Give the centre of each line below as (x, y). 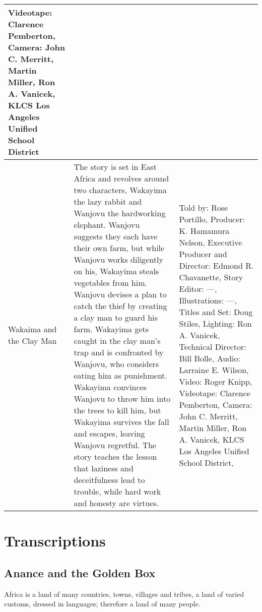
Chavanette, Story (211, 277)
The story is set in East (115, 167)
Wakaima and (32, 329)
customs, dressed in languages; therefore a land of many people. (102, 604)
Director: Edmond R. (216, 265)
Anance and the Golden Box (80, 572)
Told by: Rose (204, 207)
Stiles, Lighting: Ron (215, 323)
